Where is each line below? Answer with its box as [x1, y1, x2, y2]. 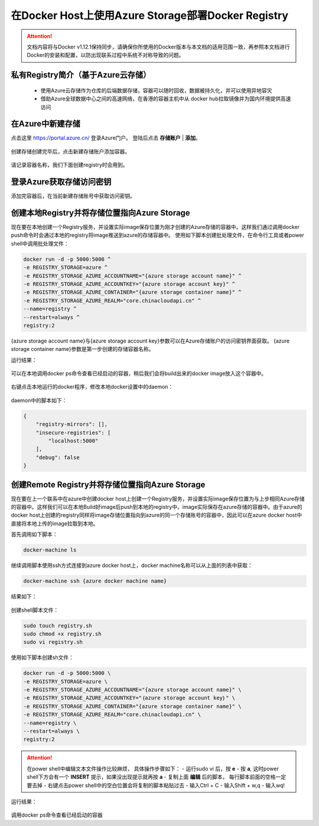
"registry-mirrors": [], [35, 421, 108, 428]
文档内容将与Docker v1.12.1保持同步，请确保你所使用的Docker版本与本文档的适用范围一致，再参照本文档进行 [27, 43, 290, 50]
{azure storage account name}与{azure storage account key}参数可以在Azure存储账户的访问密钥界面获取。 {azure [11, 337, 289, 344]
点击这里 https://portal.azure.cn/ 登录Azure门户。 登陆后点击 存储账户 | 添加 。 [11, 134, 201, 141]
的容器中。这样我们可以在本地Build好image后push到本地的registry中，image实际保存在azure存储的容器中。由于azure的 [11, 504, 302, 511]
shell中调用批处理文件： [11, 240, 69, 247]
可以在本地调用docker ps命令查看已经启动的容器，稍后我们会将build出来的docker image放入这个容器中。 [11, 370, 267, 377]
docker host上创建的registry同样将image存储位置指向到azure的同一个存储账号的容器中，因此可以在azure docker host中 [11, 512, 302, 519]
